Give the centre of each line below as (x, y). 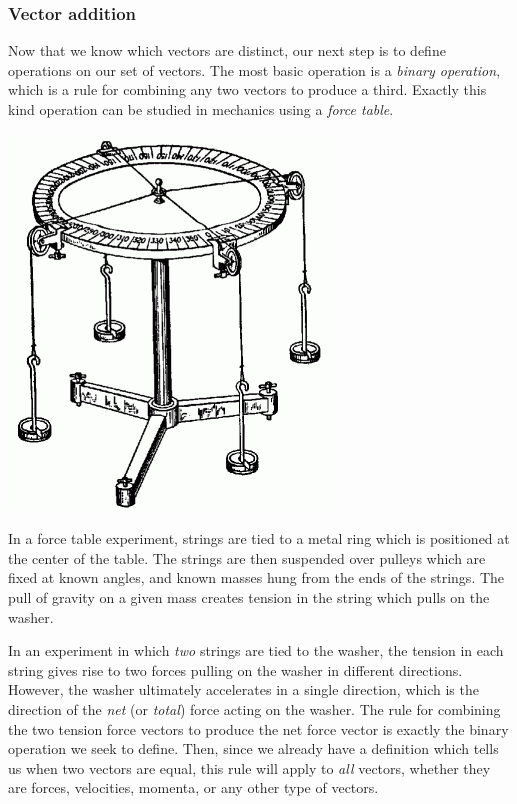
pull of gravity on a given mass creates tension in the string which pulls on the (249, 596)
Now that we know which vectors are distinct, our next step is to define (227, 50)
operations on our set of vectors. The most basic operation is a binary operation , (254, 69)
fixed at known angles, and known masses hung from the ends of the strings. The (256, 577)
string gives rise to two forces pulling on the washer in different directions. (235, 669)
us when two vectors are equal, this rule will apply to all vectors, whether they (249, 767)
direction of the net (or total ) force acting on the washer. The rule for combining (254, 708)
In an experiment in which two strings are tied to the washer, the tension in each (256, 650)
